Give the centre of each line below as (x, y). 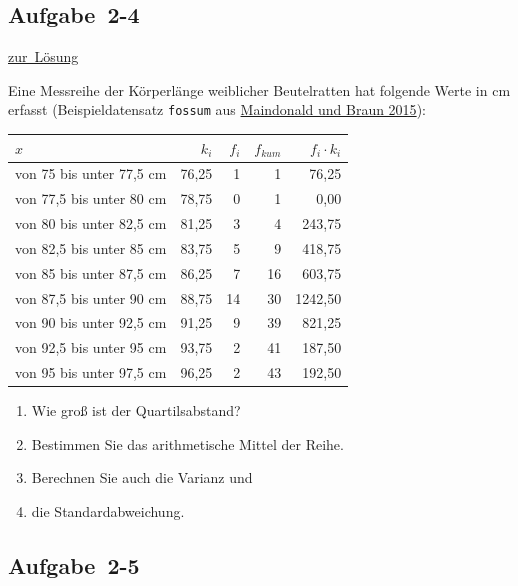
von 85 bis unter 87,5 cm (91, 272)
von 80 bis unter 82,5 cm (91, 223)
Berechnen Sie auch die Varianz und (142, 477)
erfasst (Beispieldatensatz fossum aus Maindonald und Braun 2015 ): (217, 109)
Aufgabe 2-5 (74, 565)
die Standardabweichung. (108, 511)
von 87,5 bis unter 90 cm (91, 297)
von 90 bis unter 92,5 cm (91, 322)
